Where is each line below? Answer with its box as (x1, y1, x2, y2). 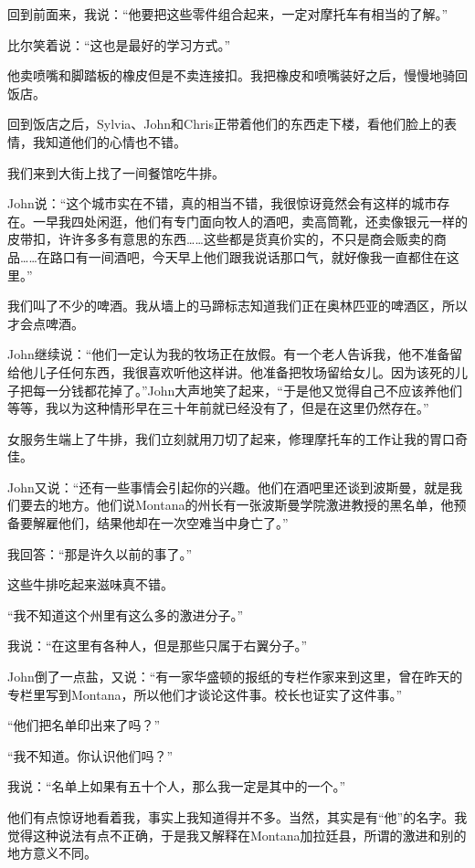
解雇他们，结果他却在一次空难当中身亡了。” (32, 513, 289, 533)
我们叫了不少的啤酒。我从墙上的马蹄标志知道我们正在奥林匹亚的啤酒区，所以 (7, 296, 468, 315)
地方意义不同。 (7, 843, 97, 863)
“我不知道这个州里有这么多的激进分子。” (7, 605, 244, 624)
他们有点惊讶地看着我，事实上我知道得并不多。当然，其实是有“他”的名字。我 (7, 808, 468, 826)
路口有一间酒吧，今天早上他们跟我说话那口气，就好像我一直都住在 (49, 247, 447, 266)
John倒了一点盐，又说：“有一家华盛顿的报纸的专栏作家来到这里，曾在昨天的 (7, 667, 463, 686)
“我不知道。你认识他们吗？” (7, 746, 174, 765)
